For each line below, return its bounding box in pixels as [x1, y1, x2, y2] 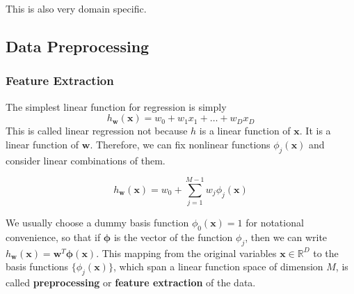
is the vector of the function [113, 230, 233, 245]
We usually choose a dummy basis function [6, 215, 189, 230]
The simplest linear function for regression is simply [6, 99, 227, 114]
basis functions [6, 259, 69, 274]
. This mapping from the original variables [96, 245, 277, 260]
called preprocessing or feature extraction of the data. [6, 275, 256, 290]
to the [313, 245, 339, 260]
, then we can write [245, 230, 328, 245]
